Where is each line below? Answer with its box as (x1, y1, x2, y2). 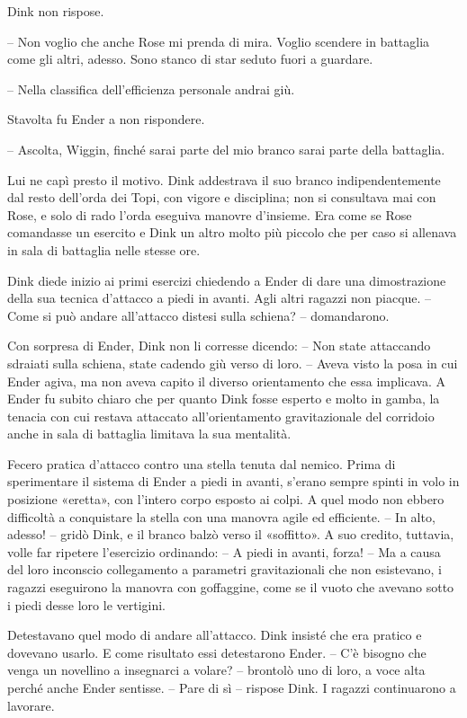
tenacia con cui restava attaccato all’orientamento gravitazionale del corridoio (7, 406, 435, 425)
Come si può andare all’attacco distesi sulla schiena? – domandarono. (7, 306, 390, 324)
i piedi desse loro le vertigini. (7, 595, 166, 614)
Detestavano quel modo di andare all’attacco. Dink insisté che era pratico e (7, 625, 422, 644)
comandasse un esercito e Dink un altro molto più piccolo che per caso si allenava (7, 223, 457, 242)
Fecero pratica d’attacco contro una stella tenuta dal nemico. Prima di (7, 454, 396, 473)
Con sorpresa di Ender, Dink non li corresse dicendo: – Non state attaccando (7, 336, 431, 355)
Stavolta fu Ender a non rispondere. (7, 110, 205, 129)
